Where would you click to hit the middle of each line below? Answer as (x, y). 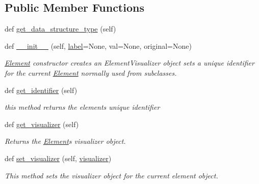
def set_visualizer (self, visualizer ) (58, 158)
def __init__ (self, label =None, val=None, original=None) (98, 45)
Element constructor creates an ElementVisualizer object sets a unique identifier (129, 63)
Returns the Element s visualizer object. (65, 141)
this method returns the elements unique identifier (82, 107)
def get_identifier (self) (41, 90)
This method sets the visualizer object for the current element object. (111, 175)
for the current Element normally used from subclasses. (91, 72)
